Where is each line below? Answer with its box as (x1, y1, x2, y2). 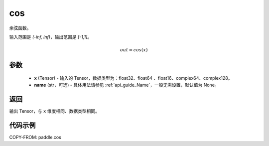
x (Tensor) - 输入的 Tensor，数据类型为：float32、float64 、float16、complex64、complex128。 (34, 75, 233, 81)
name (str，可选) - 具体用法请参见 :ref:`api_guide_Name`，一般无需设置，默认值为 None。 (34, 82, 219, 88)
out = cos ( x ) (120, 47, 148, 53)
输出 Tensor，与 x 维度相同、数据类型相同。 (9, 108, 100, 114)
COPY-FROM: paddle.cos (9, 134, 62, 140)
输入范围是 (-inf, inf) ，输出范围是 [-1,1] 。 (9, 34, 92, 40)
